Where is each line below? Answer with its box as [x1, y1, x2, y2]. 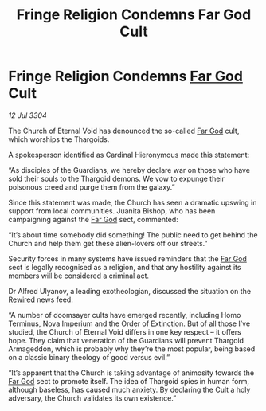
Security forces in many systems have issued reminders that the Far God [8, 253, 247, 264]
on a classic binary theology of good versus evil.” [8, 352, 170, 362]
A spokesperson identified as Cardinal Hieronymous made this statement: [8, 150, 249, 159]
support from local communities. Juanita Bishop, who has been [8, 205, 216, 216]
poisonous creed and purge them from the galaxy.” [8, 182, 175, 192]
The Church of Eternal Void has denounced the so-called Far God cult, [8, 126, 240, 135]
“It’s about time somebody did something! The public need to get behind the [8, 229, 258, 240]
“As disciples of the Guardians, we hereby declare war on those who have [8, 165, 251, 174]
